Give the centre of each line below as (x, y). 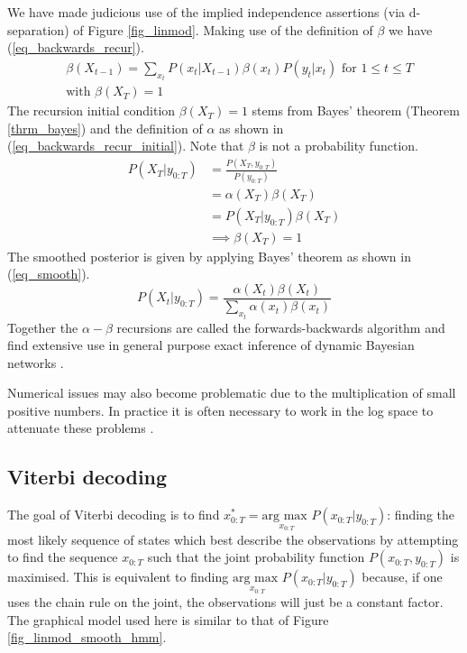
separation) (38, 29)
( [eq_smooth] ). (49, 274)
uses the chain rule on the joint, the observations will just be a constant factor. (225, 602)
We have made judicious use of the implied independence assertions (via (206, 12)
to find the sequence (63, 557)
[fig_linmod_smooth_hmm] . (87, 637)
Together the (43, 327)
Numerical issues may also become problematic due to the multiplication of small (232, 393)
